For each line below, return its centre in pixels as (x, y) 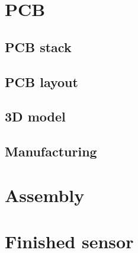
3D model (35, 116)
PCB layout (41, 81)
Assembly (45, 195)
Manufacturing (51, 151)
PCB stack (38, 47)
